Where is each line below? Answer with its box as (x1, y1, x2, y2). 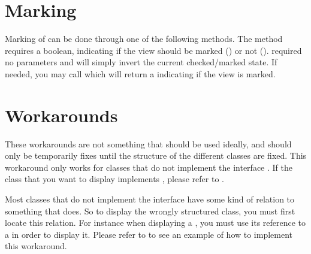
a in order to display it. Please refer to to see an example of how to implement (5, 228, 293, 240)
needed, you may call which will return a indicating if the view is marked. (5, 67, 276, 80)
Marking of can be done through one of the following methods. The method (5, 32, 283, 45)
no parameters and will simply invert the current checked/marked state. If (5, 56, 277, 68)
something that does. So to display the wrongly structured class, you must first (5, 204, 295, 217)
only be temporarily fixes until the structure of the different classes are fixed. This (5, 149, 307, 162)
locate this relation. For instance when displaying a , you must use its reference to (5, 216, 306, 229)
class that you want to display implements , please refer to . (5, 173, 224, 185)
